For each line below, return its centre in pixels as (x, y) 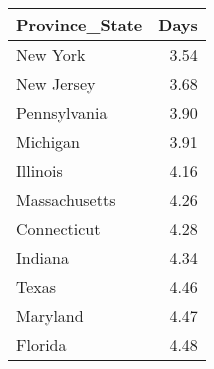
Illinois (39, 170)
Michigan (48, 141)
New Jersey (56, 83)
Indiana (42, 257)
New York (51, 54)
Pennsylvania (62, 112)
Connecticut (58, 228)
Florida (41, 344)
